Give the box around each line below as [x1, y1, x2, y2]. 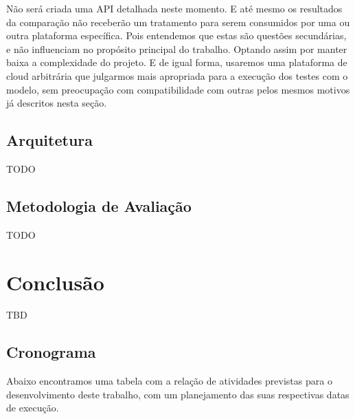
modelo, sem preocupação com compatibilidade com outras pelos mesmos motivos [6, 82, 350, 96]
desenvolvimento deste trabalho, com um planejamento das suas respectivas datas [6, 387, 350, 401]
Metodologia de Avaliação [6, 195, 192, 216]
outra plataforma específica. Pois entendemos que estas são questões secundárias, [6, 28, 347, 43]
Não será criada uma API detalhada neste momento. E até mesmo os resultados [6, 1, 343, 15]
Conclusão [6, 268, 104, 296]
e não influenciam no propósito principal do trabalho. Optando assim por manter [6, 41, 347, 56]
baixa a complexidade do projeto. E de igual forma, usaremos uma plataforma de [6, 55, 347, 69]
